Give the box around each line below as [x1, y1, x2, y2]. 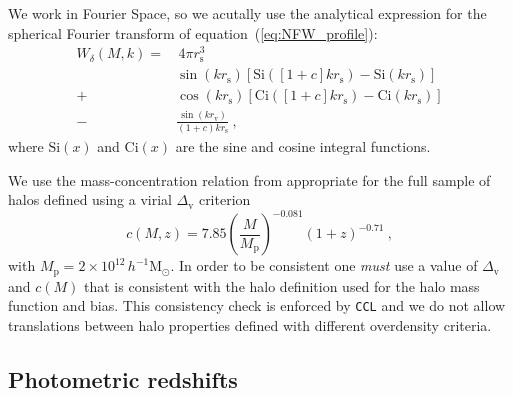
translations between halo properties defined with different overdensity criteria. [8, 315, 492, 336]
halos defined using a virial [8, 189, 172, 210]
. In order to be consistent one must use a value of [170, 255, 478, 276]
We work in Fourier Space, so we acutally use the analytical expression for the [8, 3, 487, 23]
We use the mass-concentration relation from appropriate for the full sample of [8, 169, 491, 190]
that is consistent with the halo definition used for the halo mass [84, 275, 480, 296]
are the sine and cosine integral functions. [175, 136, 431, 157]
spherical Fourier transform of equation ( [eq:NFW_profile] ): [8, 22, 378, 43]
